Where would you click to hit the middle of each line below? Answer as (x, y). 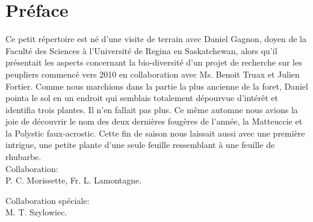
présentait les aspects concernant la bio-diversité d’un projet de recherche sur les (154, 62)
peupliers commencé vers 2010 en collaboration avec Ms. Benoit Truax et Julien (153, 74)
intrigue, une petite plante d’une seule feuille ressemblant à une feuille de (140, 145)
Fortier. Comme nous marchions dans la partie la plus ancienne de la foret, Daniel (157, 86)
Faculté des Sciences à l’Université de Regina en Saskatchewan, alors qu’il (141, 50)
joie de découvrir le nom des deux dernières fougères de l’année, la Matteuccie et (154, 121)
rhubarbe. (23, 157)
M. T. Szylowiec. (36, 212)
